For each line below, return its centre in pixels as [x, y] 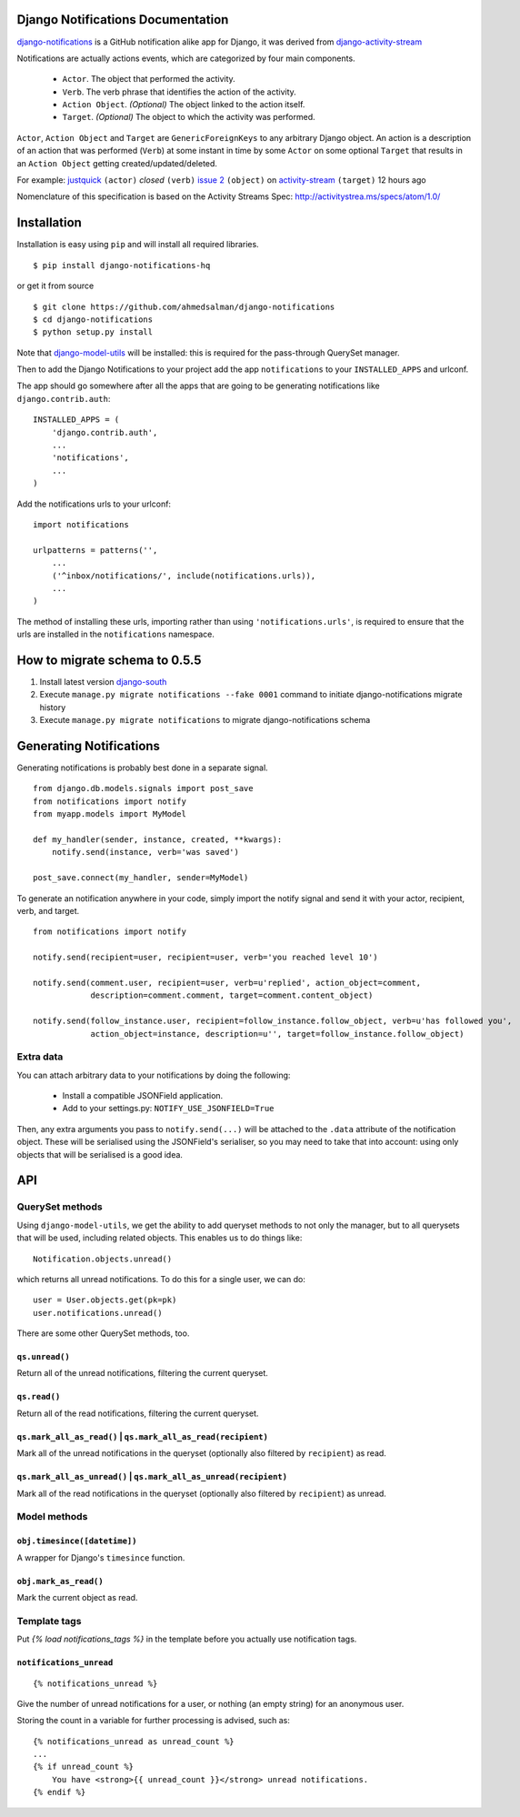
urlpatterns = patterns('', [95, 550]
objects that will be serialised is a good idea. [100, 1154]
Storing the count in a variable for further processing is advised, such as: [154, 1721]
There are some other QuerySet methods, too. [103, 1333]
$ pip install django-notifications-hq [122, 265]
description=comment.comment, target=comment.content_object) [232, 995]
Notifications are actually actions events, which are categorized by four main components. [186, 58]
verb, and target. [48, 910]
